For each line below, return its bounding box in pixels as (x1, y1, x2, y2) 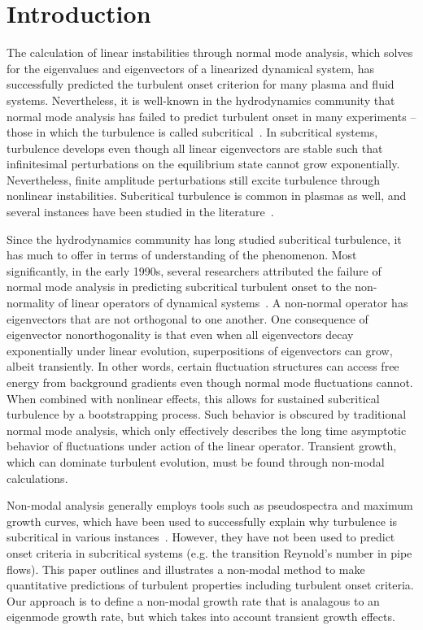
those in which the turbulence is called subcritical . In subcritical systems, (7, 124, 378, 141)
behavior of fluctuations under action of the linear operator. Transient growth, (7, 437, 397, 454)
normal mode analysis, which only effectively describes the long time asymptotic (7, 421, 407, 438)
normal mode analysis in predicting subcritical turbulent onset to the (7, 278, 351, 295)
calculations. (7, 469, 68, 486)
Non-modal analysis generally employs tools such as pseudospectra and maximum (7, 497, 413, 514)
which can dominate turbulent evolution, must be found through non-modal (7, 453, 385, 470)
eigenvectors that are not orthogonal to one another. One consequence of (7, 310, 368, 327)
